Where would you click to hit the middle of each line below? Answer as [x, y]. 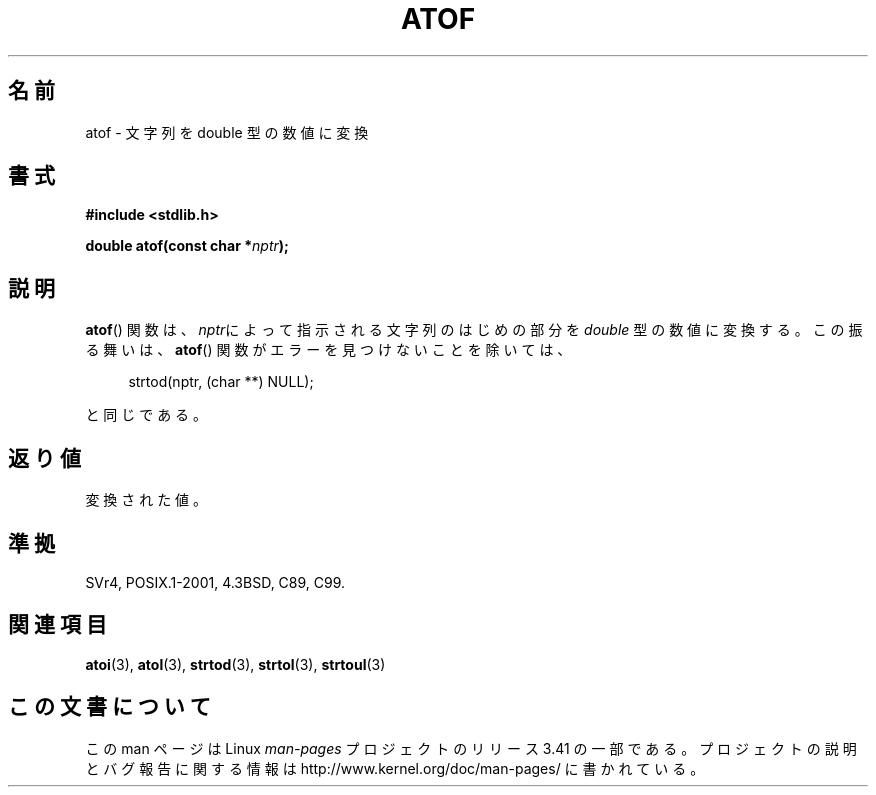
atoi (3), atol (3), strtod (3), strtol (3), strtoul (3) [235, 664]
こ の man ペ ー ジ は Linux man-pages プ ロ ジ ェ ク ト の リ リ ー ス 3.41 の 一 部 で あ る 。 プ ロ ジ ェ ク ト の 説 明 [471, 748]
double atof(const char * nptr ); [187, 246]
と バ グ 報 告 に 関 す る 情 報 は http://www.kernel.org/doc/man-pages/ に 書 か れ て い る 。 [395, 768]
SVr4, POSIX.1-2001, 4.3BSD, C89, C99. [215, 582]
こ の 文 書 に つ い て [109, 707]
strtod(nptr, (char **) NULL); [221, 382]
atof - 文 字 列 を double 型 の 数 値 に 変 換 [227, 132]
